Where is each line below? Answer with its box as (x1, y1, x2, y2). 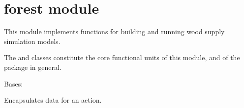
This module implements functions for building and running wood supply (4, 26, 225, 37)
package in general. (4, 62, 61, 72)
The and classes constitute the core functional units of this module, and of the (4, 52, 240, 63)
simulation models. (4, 36, 61, 46)
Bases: (4, 78, 23, 88)
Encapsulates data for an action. (4, 95, 102, 105)
